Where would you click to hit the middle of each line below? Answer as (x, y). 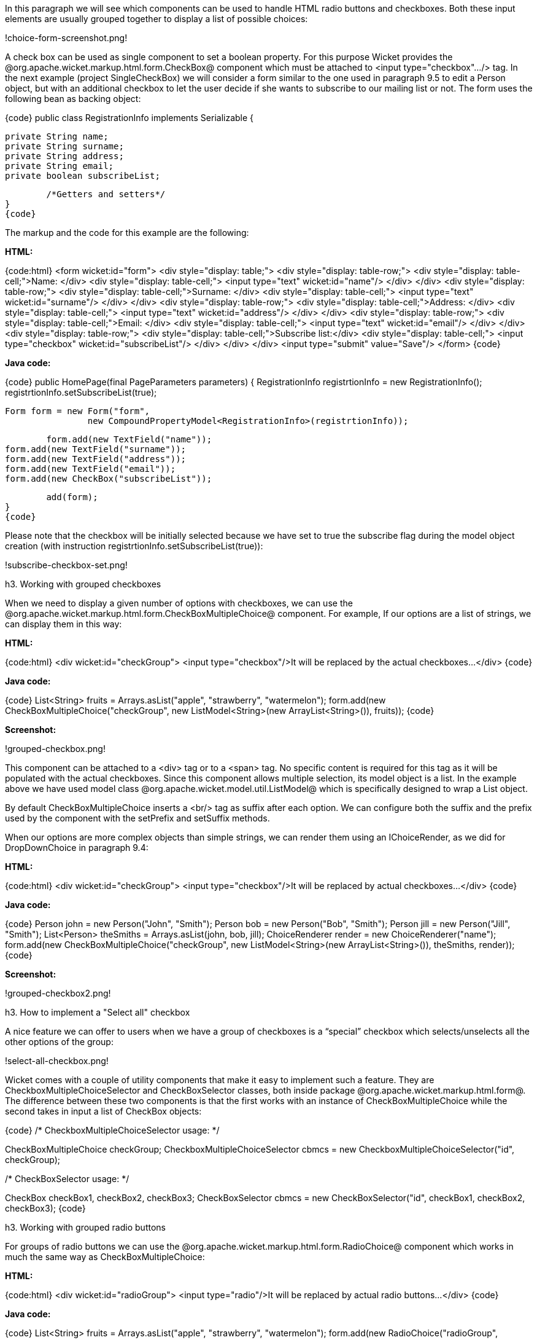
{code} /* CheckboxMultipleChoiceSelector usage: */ (112, 1130)
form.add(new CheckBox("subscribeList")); (109, 479)
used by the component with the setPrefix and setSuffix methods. (137, 818)
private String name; (57, 136)
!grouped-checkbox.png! (55, 749)
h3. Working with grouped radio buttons (85, 1227)
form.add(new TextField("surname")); (96, 449)
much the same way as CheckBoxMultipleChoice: (105, 1257)
